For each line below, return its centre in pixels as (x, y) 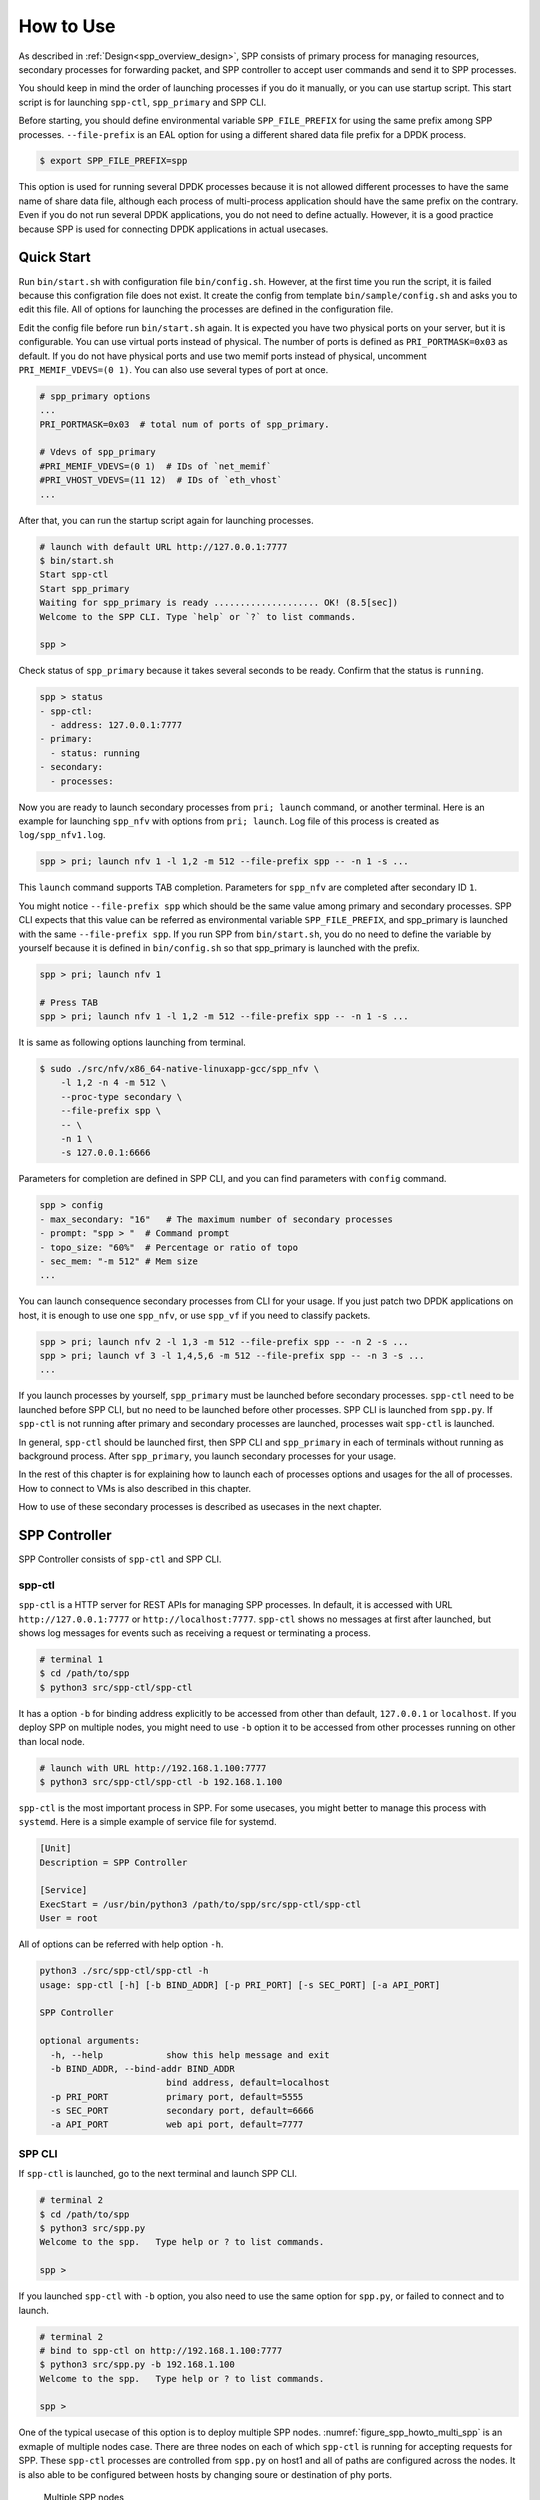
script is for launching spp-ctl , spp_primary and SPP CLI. (142, 102)
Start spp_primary (84, 588)
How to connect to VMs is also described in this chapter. (135, 1488)
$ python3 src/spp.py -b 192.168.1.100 (137, 2364)
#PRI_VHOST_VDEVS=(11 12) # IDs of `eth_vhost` (161, 480)
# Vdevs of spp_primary (98, 452)
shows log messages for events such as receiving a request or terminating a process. (194, 1633)
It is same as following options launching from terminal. (132, 1042)
